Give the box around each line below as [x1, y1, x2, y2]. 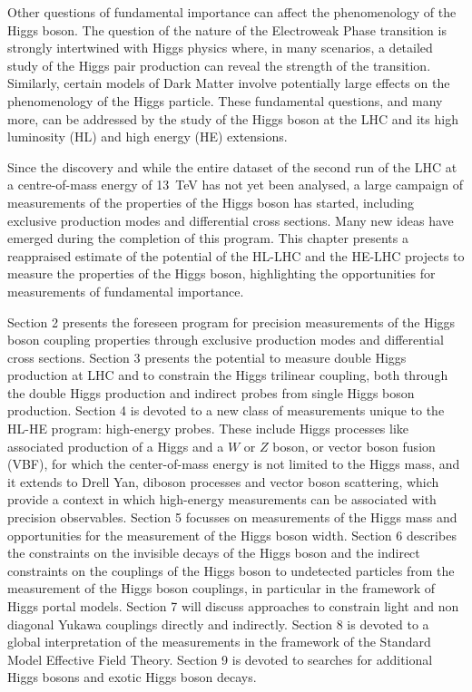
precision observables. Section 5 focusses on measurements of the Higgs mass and [7, 508, 457, 527]
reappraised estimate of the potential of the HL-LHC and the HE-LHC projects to [7, 246, 465, 265]
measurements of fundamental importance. [7, 281, 244, 300]
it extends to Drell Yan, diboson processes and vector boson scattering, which [7, 472, 439, 491]
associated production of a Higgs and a [7, 436, 224, 455]
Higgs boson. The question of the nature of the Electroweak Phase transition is [7, 20, 447, 39]
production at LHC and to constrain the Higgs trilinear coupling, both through [7, 365, 448, 385]
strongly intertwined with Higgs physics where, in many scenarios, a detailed [7, 38, 433, 57]
